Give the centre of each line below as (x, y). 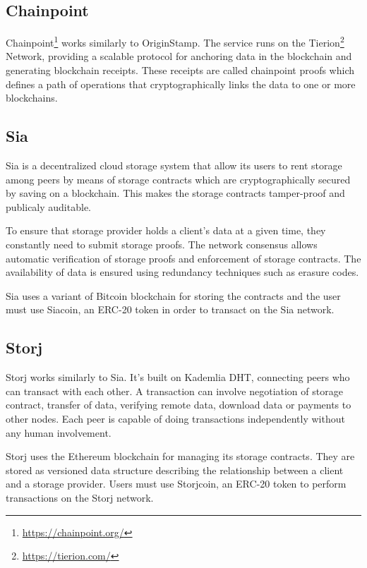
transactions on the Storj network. (80, 497)
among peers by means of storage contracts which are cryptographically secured (178, 179)
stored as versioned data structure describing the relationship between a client (175, 470)
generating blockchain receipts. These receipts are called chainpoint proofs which (180, 70)
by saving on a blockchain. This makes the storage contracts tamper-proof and (175, 193)
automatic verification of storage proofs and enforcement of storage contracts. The (183, 258)
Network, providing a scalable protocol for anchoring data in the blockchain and (179, 56)
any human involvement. (59, 432)
